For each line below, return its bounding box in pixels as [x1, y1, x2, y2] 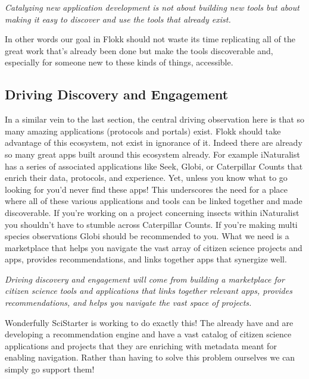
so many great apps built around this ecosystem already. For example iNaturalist [5, 148, 300, 160]
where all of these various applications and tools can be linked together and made [5, 195, 302, 207]
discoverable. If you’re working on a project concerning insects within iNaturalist [5, 206, 299, 218]
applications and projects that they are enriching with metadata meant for [5, 339, 277, 352]
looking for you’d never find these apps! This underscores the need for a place [5, 183, 288, 195]
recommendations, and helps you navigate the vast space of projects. [5, 296, 252, 309]
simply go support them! [5, 363, 95, 375]
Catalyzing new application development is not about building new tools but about [5, 1, 299, 13]
